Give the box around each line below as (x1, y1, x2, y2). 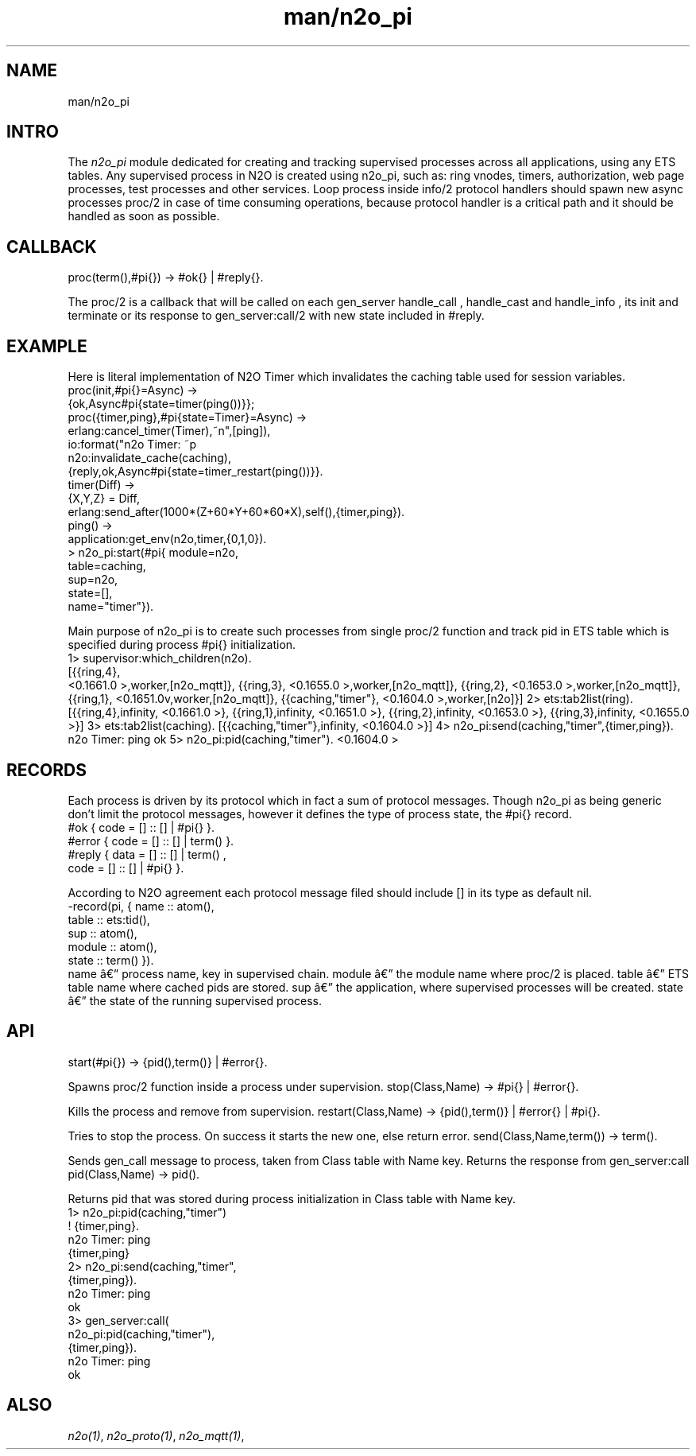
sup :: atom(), (68, 926, 137, 940)
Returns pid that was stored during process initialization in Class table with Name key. (68, 1191, 516, 1206)
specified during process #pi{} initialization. (68, 638, 296, 652)
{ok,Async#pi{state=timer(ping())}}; (68, 397, 255, 411)
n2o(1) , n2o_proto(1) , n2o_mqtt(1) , (68, 1428, 245, 1442)
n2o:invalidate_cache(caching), (68, 451, 231, 465)
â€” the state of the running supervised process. (68, 993, 323, 1008)
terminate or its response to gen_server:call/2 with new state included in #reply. (68, 309, 485, 323)
